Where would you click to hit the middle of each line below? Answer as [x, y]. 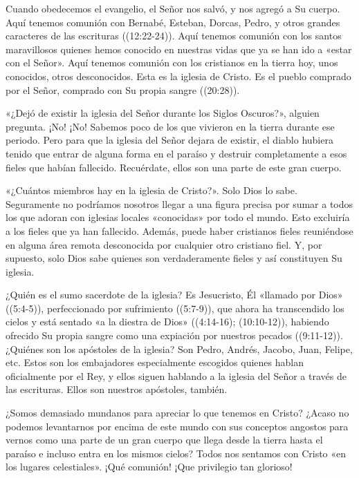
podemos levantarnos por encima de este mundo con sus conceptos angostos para [177, 426]
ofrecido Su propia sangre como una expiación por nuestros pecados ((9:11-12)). [174, 335]
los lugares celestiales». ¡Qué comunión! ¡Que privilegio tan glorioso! [149, 467]
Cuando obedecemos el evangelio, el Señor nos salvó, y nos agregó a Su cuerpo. [173, 8]
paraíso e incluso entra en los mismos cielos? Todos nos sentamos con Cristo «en [176, 453]
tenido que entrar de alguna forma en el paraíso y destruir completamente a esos [176, 153]
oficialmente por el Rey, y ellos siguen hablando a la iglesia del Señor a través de [176, 375]
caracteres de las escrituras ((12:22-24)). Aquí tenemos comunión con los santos [174, 36]
